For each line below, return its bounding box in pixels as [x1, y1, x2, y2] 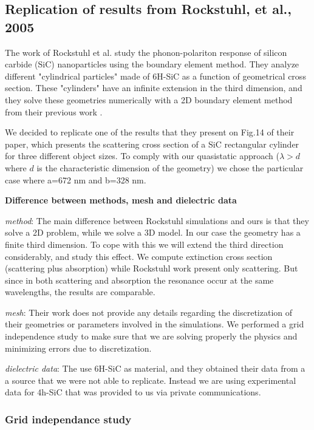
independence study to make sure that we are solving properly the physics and [5, 330, 298, 343]
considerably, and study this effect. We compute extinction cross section [5, 250, 273, 262]
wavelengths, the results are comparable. [5, 285, 155, 298]
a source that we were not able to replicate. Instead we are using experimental [5, 374, 296, 386]
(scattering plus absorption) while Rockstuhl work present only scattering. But [5, 262, 298, 275]
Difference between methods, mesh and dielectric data [5, 194, 237, 206]
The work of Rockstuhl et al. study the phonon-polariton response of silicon [5, 46, 287, 58]
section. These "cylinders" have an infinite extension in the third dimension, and [5, 81, 302, 94]
